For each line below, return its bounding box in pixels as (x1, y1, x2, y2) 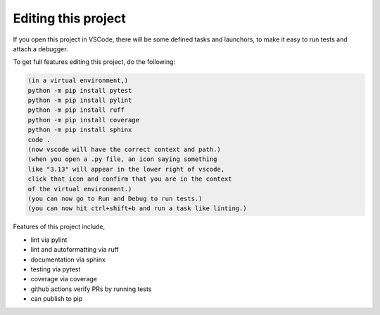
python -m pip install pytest (27, 86, 132, 94)
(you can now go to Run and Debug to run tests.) (27, 195, 203, 202)
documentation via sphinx (30, 255, 106, 264)
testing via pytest (30, 264, 81, 274)
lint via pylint (30, 236, 68, 244)
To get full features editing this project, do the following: (13, 58, 176, 66)
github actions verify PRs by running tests (30, 285, 152, 293)
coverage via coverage (30, 275, 98, 283)
